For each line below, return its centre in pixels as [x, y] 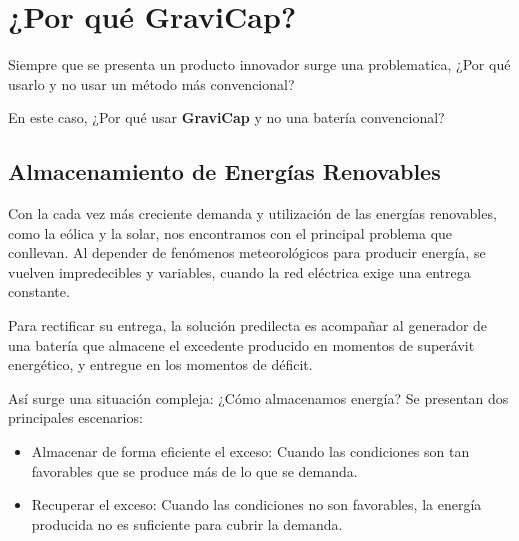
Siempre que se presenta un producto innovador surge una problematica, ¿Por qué [259, 64]
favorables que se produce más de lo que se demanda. [194, 470]
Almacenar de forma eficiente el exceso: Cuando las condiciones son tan [250, 451]
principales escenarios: [75, 417]
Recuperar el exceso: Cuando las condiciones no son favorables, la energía [256, 504]
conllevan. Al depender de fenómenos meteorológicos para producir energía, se [247, 252]
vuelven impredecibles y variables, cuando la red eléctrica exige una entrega [239, 271]
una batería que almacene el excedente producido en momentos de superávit [241, 344]
